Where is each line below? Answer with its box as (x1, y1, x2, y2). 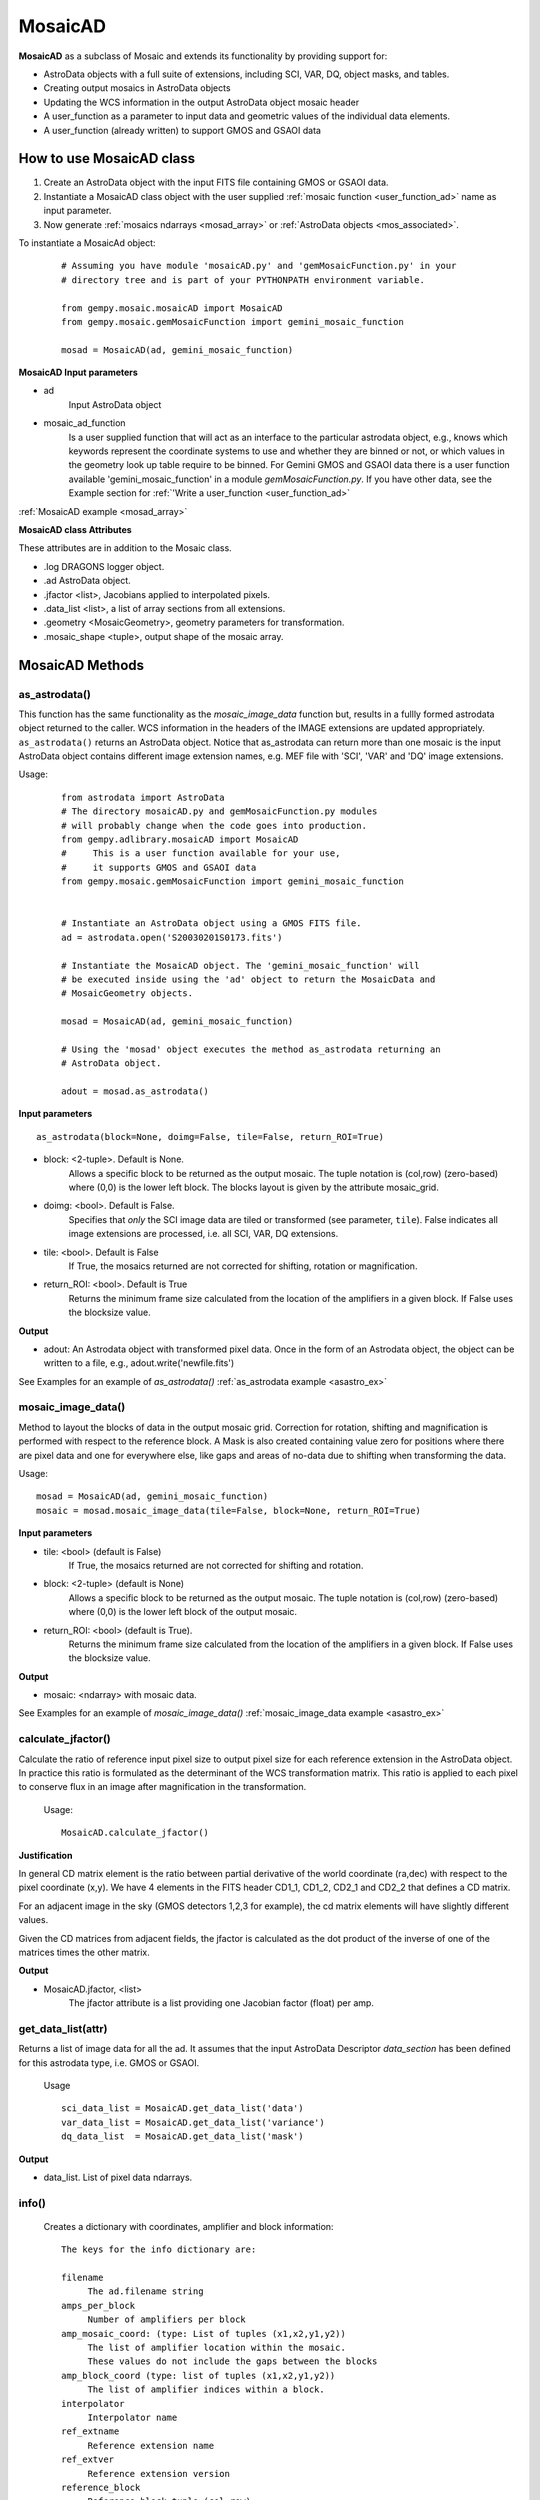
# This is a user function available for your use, (61, 848, 341, 859)
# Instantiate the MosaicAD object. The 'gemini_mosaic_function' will (61, 960, 420, 971)
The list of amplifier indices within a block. (87, 2384, 325, 2395)
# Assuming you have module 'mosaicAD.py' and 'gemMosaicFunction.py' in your (61, 260, 457, 272)
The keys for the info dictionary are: (61, 2244, 257, 2255)
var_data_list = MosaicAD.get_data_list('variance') (61, 2116, 325, 2128)
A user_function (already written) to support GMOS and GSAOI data (43, 124, 322, 136)
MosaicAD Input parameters (18, 366, 139, 379)
